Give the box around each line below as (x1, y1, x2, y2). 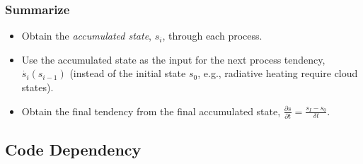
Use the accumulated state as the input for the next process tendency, (21, 52, 325, 66)
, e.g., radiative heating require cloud (197, 66, 358, 81)
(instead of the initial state (69, 66, 186, 81)
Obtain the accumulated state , (21, 28, 151, 43)
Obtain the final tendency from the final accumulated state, (21, 103, 281, 118)
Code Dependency (5, 139, 142, 160)
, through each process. (162, 28, 263, 43)
